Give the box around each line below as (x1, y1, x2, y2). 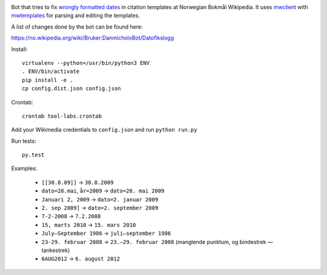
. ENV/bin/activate (22, 68, 80, 75)
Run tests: (11, 137, 36, 144)
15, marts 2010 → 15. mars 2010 (41, 221, 136, 228)
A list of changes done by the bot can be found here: (11, 23, 143, 30)
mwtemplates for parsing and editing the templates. (11, 12, 140, 19)
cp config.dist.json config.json (22, 85, 121, 92)
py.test (22, 152, 45, 158)
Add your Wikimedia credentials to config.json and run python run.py (11, 126, 197, 134)
